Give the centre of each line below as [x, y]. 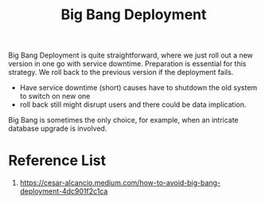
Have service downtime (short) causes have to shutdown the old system [138, 88]
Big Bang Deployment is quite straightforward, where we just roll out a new [131, 55]
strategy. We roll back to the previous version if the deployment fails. [121, 73]
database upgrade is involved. [58, 128]
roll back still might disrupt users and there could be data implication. [133, 104]
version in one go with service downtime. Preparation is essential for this [127, 64]
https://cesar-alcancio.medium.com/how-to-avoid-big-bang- [120, 183]
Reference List [57, 161]
